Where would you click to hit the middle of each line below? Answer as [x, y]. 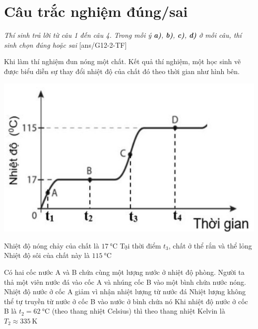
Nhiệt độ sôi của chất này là [47, 255]
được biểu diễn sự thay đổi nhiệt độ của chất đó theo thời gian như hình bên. [122, 71]
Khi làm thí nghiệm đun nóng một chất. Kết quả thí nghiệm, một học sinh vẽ [123, 61]
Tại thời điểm [140, 245]
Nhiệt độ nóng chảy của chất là [52, 245]
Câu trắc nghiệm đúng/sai [96, 11]
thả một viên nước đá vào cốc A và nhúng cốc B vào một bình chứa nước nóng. [125, 282]
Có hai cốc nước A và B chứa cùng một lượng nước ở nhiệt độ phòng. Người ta [124, 272]
